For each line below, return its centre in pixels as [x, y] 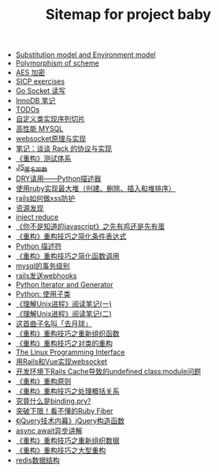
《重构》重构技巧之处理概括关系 [67, 391]
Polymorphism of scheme [58, 63]
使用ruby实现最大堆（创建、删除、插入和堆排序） [95, 188]
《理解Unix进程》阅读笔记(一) [63, 303]
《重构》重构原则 [43, 381]
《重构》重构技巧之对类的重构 [64, 343]
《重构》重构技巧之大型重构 [61, 450]
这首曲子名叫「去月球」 [54, 323]
